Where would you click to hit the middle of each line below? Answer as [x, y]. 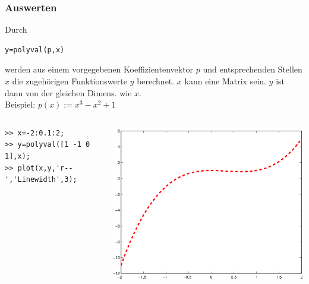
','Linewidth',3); [41, 180]
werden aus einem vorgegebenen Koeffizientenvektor [99, 69]
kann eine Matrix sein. [225, 81]
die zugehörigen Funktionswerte [70, 81]
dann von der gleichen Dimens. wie [68, 92]
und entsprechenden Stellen [253, 69]
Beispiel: [20, 104]
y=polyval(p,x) [35, 50]
